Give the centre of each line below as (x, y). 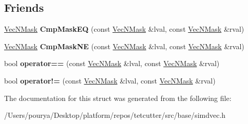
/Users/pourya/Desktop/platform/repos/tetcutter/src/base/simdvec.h (115, 115)
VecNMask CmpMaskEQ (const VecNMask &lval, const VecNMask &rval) (124, 29)
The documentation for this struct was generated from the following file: (118, 98)
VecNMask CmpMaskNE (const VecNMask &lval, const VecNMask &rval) (124, 46)
